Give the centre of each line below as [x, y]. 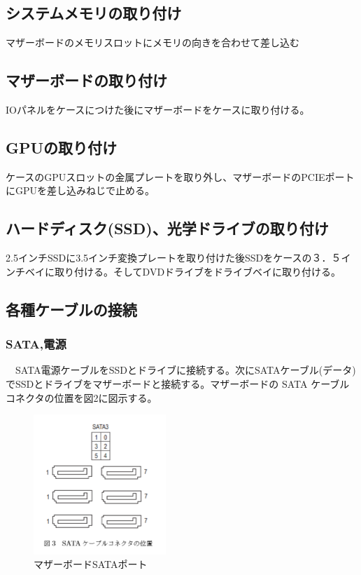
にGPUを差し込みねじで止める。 [80, 190]
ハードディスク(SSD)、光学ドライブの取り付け [167, 228]
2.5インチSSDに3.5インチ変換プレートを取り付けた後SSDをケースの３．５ [174, 258]
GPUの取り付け [62, 147]
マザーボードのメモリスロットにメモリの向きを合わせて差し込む [153, 42]
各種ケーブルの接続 [71, 309]
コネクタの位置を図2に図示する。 [82, 397]
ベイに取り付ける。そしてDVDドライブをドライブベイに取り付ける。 [183, 271]
